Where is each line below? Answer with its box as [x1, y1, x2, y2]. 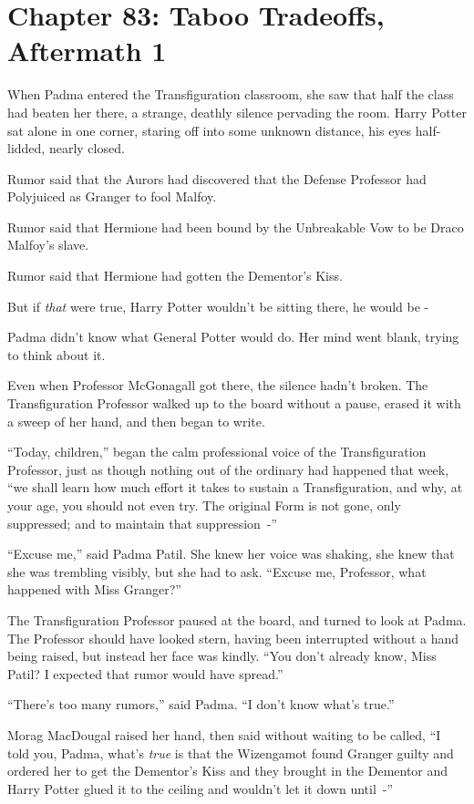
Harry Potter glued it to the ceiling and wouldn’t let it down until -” [7, 778, 394, 798]
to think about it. [7, 345, 106, 364]
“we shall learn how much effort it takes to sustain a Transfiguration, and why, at [7, 478, 463, 497]
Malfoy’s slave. [7, 235, 89, 254]
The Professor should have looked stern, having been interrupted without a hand [7, 628, 459, 647]
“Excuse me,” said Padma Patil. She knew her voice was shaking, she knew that [7, 544, 455, 563]
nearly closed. [48, 139, 125, 158]
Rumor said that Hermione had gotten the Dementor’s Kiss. [7, 266, 343, 285]
